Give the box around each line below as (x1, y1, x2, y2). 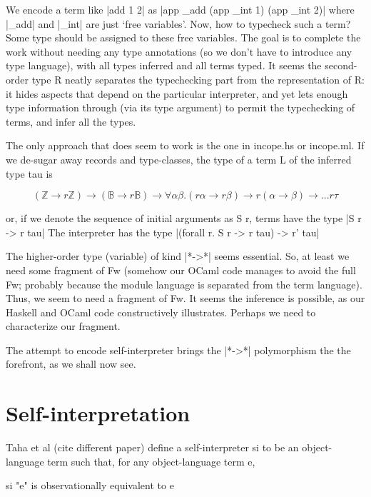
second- (325, 58, 357, 73)
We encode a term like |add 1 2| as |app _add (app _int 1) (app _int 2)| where (6, 2, 355, 16)
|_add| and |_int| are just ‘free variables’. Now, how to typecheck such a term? (6, 16, 351, 31)
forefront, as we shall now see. (6, 356, 136, 371)
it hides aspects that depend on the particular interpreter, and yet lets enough (6, 86, 348, 101)
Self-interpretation (6, 398, 190, 428)
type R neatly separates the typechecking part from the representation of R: (31, 71, 365, 86)
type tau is (6, 166, 53, 181)
